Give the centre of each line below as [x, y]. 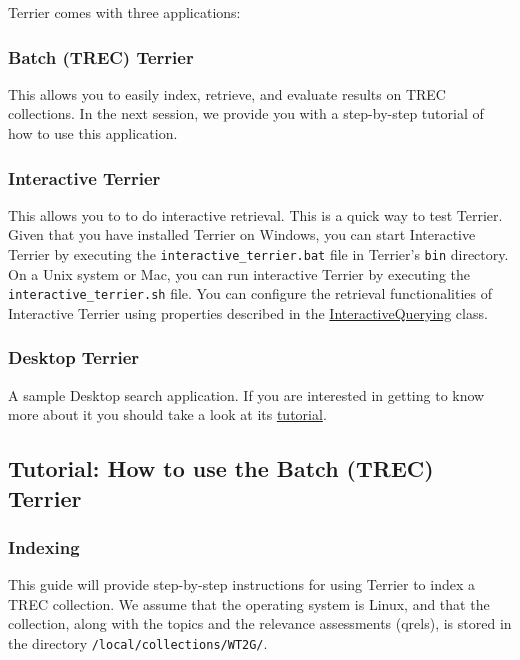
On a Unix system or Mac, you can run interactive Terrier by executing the [239, 273]
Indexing [44, 547]
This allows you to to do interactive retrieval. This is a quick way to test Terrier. [255, 214]
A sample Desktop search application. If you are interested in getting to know [246, 394]
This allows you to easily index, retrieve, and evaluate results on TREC [227, 93]
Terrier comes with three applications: [124, 12]
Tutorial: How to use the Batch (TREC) [221, 468]
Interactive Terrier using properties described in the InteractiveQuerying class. [248, 312]
